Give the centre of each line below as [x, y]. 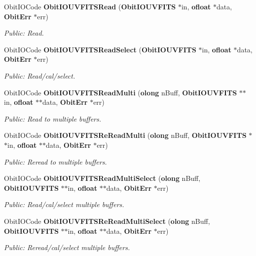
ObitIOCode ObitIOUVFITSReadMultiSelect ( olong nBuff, [102, 178]
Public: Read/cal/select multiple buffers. [64, 204]
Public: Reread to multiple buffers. [55, 161]
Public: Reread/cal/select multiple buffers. [67, 247]
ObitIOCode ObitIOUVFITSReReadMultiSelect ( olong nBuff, [107, 221]
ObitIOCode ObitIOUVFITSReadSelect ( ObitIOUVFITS [100, 49]
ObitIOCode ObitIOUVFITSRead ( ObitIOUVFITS [90, 6]
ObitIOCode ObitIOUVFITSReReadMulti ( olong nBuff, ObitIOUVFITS [125, 135]
